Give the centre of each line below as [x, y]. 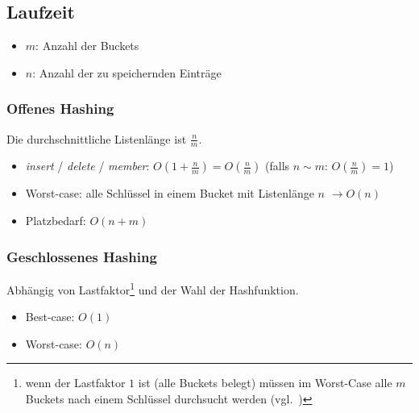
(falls [278, 166]
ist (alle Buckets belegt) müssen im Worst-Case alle [265, 383]
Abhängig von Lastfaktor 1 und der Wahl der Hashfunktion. [153, 288]
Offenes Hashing [60, 108]
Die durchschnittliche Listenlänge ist [97, 138]
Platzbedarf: [56, 221]
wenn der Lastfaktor [75, 383]
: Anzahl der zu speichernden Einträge [127, 72]
